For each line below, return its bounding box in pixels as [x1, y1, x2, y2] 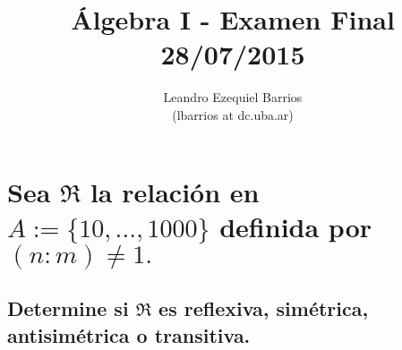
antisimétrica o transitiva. [7, 320, 251, 348]
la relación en [90, 173, 260, 209]
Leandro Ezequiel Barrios [163, 88, 303, 107]
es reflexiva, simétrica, [158, 295, 369, 322]
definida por [219, 208, 372, 244]
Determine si [7, 295, 129, 322]
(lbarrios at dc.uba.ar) [172, 105, 294, 124]
